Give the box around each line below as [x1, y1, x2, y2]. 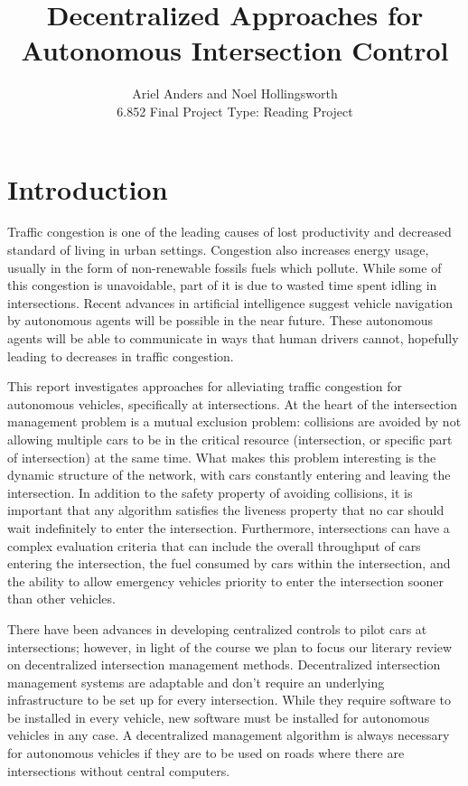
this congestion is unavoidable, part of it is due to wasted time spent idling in [7, 276, 437, 295]
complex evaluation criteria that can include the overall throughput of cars [7, 536, 421, 555]
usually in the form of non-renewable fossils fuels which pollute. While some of [7, 257, 442, 276]
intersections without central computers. [7, 761, 230, 780]
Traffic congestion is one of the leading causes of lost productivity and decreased [7, 222, 452, 241]
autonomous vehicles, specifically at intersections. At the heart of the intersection [7, 394, 457, 413]
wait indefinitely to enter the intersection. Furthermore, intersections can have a [7, 518, 450, 537]
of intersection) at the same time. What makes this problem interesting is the [7, 447, 436, 466]
